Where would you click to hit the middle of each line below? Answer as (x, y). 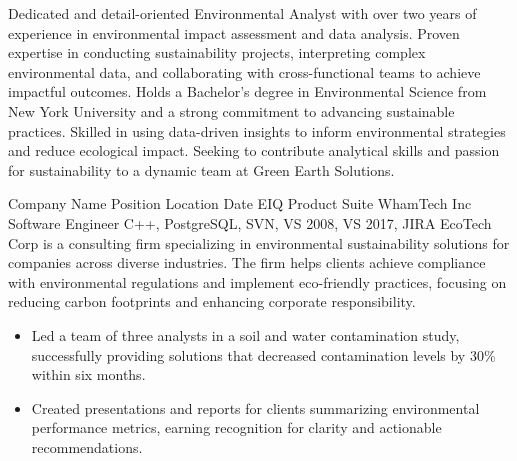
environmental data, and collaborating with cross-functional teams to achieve (244, 71)
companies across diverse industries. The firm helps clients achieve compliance (247, 262)
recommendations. (87, 446)
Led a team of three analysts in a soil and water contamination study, (245, 334)
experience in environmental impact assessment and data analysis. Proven (234, 32)
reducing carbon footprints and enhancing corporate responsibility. (212, 301)
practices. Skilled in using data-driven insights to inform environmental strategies (257, 130)
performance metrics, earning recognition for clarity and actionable (236, 427)
